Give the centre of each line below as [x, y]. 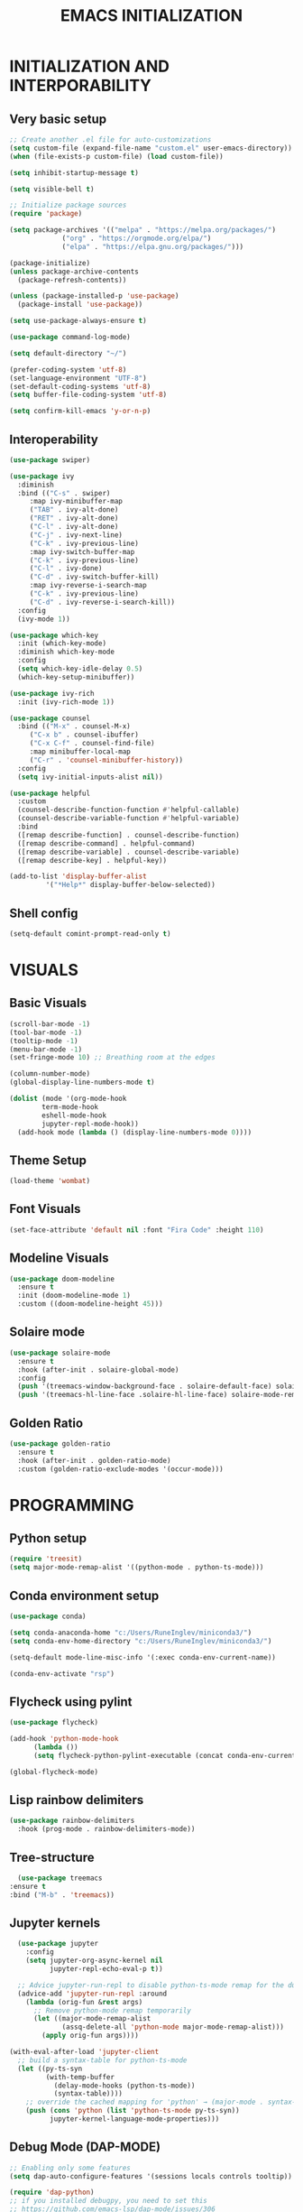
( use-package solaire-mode [60, 1353]
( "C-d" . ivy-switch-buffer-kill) [94, 577]
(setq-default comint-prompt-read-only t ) [90, 934]
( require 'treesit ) [46, 1559]
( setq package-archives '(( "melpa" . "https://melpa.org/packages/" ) [143, 230]
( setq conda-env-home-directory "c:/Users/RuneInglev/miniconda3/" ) [141, 1641]
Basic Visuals [48, 1003]
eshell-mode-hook [74, 1115]
